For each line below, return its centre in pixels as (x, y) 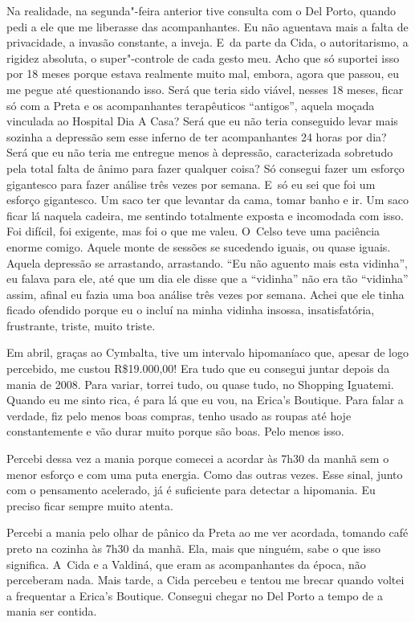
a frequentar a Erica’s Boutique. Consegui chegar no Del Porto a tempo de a (195, 595)
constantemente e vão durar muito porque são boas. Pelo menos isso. (175, 431)
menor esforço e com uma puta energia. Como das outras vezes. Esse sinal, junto (205, 474)
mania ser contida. (52, 611)
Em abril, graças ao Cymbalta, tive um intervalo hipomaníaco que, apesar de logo (208, 352)
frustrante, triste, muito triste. (81, 325)
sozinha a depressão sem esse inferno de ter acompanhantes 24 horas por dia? (197, 136)
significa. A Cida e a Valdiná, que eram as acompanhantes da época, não (186, 564)
